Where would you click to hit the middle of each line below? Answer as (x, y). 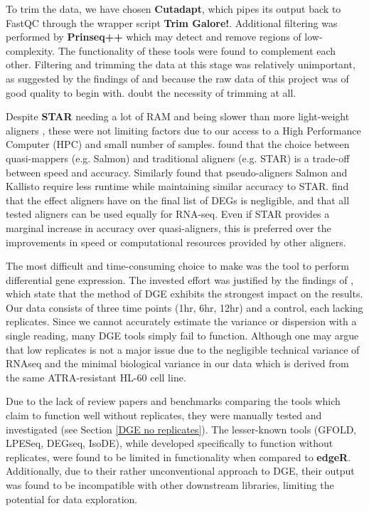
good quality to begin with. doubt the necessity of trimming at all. (151, 92)
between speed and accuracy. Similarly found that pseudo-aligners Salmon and (177, 172)
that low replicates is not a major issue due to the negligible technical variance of (183, 349)
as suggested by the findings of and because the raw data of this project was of (177, 78)
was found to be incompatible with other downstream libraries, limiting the (170, 485)
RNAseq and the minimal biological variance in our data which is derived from (177, 363)
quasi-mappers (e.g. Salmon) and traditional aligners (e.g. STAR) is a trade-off (178, 158)
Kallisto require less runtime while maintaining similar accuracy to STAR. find (177, 186)
